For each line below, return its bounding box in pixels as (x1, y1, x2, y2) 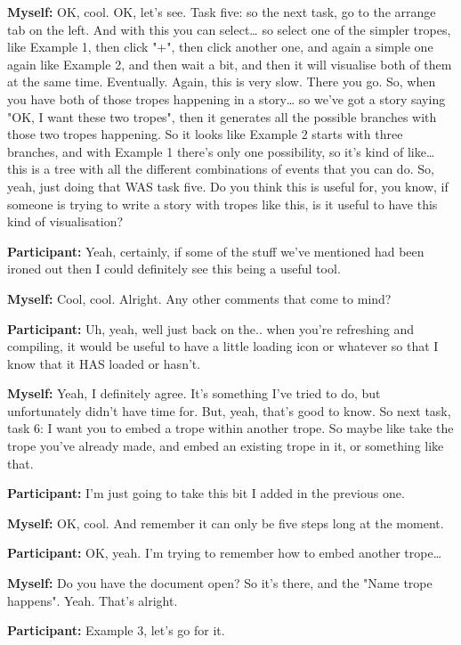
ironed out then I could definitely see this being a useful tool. (7, 259, 341, 278)
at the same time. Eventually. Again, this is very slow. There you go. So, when (7, 72, 436, 91)
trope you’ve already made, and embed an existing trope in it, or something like (7, 437, 444, 455)
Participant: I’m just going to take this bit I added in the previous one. (7, 484, 405, 502)
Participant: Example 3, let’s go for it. (7, 621, 225, 640)
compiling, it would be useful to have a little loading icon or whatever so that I (7, 337, 439, 355)
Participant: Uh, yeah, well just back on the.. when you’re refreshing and (7, 319, 414, 338)
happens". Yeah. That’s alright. (7, 591, 178, 609)
